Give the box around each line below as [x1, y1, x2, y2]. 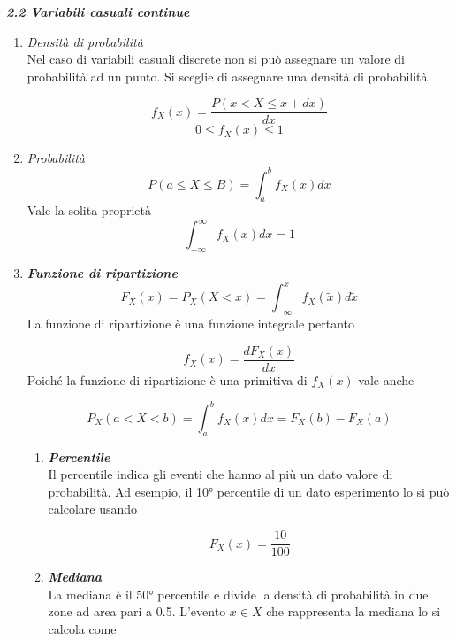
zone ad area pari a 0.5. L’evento [48, 602, 226, 621]
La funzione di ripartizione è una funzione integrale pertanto [27, 314, 355, 333]
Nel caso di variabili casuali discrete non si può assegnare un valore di [27, 50, 406, 68]
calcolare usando [48, 499, 138, 518]
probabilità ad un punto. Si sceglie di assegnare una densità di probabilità [27, 66, 428, 85]
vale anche [358, 370, 414, 389]
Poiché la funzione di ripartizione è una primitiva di [27, 370, 308, 389]
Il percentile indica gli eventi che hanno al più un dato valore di [48, 465, 393, 483]
